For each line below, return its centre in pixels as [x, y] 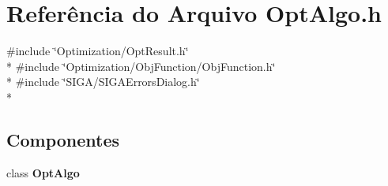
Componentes [63, 139]
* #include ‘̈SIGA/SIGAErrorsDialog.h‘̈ [103, 82]
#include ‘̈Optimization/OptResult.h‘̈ [98, 51]
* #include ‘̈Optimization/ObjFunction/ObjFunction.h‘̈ [141, 66]
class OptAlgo [43, 172]
